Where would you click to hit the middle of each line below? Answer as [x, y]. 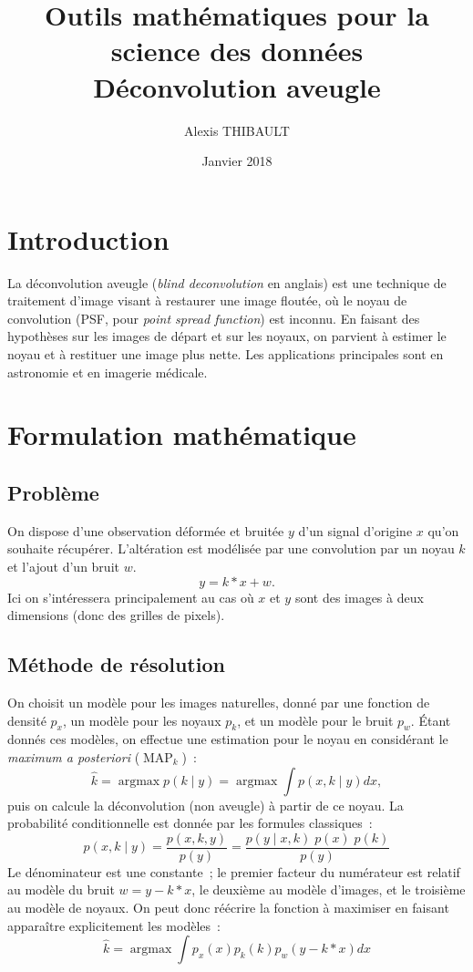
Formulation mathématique [182, 434]
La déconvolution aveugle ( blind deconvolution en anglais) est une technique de [227, 282]
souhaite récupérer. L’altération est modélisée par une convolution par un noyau [231, 548]
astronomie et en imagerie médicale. [108, 372]
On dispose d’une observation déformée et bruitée [146, 530]
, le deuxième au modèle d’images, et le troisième [329, 889]
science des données [237, 51]
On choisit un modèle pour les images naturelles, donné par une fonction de [219, 702]
